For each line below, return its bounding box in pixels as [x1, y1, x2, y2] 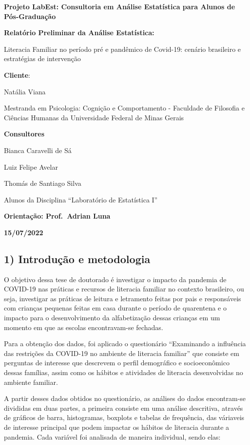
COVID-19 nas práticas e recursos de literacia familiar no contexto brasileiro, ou [4, 284, 244, 294]
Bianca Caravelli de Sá [4, 145, 72, 155]
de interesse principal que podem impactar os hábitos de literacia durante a [4, 422, 230, 432]
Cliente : [4, 69, 30, 80]
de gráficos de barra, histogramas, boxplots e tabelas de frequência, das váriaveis [4, 412, 245, 423]
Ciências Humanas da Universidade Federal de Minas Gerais [4, 112, 184, 122]
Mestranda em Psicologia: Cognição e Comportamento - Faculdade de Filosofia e [4, 103, 245, 113]
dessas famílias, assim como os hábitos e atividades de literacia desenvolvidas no [4, 367, 243, 378]
